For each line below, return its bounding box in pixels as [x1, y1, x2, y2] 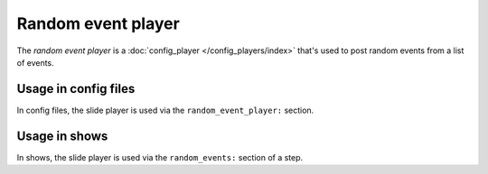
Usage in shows [16, 128, 108, 143]
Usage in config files [16, 81, 136, 96]
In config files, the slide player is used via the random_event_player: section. [16, 105, 314, 115]
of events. [16, 57, 54, 68]
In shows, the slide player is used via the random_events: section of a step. [16, 151, 304, 162]
